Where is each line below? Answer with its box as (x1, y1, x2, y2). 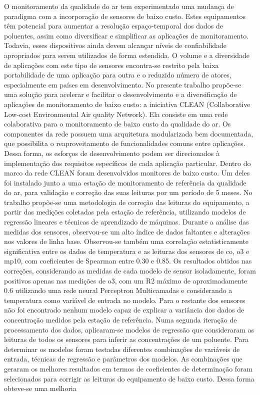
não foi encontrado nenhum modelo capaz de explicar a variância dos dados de (4, 304, 244, 315)
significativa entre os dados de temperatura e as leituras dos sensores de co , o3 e (4, 245, 249, 256)
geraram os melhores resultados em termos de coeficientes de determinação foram (4, 363, 253, 373)
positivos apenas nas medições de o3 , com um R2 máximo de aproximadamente (4, 275, 247, 285)
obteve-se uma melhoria (4, 383, 76, 393)
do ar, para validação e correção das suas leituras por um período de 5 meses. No (4, 187, 252, 197)
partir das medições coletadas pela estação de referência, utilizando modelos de (4, 206, 246, 217)
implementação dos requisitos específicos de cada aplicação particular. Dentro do (4, 157, 251, 168)
